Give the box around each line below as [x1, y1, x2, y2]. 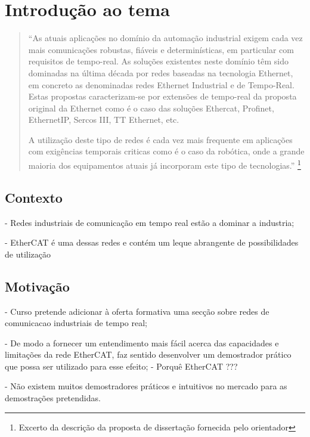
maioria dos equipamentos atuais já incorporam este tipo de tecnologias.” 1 [28, 157, 301, 171]
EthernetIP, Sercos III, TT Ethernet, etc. [28, 113, 179, 126]
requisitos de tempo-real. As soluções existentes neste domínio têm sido [28, 55, 289, 67]
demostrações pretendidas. [5, 392, 101, 404]
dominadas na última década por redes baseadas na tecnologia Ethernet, [28, 66, 293, 79]
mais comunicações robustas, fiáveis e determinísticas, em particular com [28, 43, 294, 55]
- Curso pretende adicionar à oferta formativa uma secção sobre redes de [5, 305, 269, 317]
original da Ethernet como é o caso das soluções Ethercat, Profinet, [28, 101, 274, 114]
